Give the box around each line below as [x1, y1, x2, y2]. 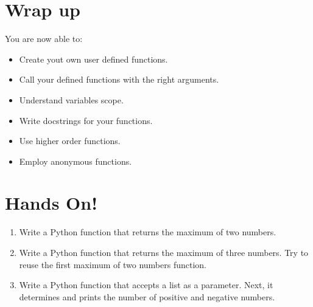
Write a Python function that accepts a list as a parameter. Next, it [19, 278, 273, 291]
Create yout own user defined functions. [19, 52, 168, 65]
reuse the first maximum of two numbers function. [19, 258, 206, 271]
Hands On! [5, 190, 97, 215]
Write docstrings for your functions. [19, 114, 153, 126]
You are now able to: [5, 32, 83, 45]
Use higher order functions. [19, 134, 121, 147]
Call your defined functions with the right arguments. [19, 73, 219, 86]
